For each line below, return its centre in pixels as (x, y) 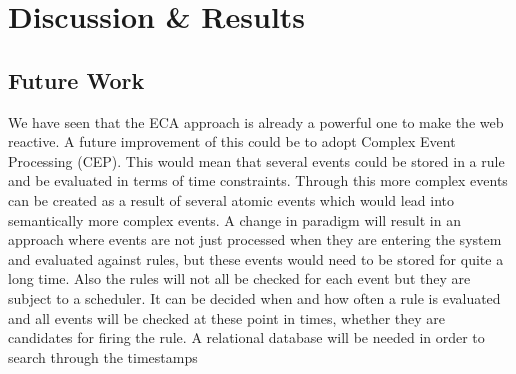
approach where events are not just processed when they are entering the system (255, 239)
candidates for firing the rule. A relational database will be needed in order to (246, 337)
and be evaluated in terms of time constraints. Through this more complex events (258, 180)
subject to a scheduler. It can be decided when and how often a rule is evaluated (254, 297)
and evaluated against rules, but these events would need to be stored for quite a (256, 258)
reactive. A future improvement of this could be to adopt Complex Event (232, 141)
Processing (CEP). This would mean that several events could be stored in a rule (256, 160)
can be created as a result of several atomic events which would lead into (231, 199)
